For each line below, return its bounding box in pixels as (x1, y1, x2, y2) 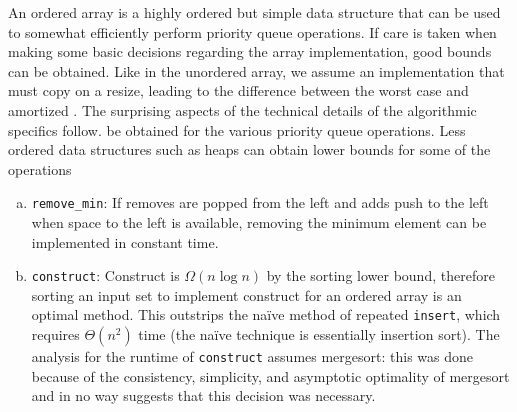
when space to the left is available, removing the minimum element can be (31, 212, 487, 232)
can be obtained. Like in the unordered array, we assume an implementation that (8, 60, 505, 81)
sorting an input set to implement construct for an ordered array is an (31, 284, 462, 305)
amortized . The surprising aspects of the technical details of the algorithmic (8, 99, 477, 120)
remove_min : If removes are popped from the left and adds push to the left (31, 192, 489, 213)
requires (31, 324, 80, 345)
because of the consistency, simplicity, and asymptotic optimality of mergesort (31, 365, 510, 386)
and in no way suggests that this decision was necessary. (31, 385, 376, 406)
